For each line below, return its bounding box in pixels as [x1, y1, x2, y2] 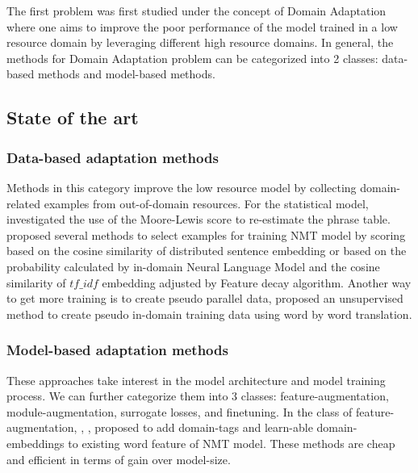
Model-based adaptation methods [6, 340, 228, 360]
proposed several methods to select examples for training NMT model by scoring [6, 226, 406, 243]
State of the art [6, 105, 139, 130]
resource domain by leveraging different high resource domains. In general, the [6, 34, 394, 51]
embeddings [6, 434, 65, 451]
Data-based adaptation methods [6, 147, 219, 167]
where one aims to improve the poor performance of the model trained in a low [6, 18, 398, 35]
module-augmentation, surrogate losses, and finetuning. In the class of [6, 403, 353, 420]
